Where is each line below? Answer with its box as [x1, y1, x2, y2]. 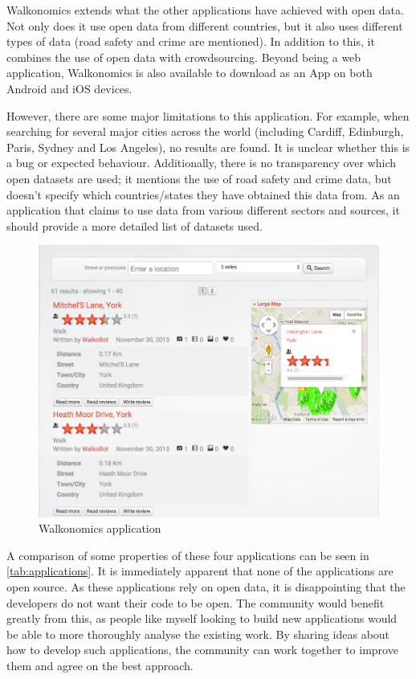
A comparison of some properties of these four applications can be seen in [6, 546, 369, 563]
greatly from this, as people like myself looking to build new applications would [6, 610, 398, 627]
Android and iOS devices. [6, 80, 133, 96]
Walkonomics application [39, 520, 161, 537]
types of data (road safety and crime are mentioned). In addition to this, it [6, 33, 375, 50]
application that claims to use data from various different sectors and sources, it [6, 202, 400, 219]
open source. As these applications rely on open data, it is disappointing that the [6, 578, 406, 595]
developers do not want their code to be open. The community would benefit [6, 594, 385, 611]
